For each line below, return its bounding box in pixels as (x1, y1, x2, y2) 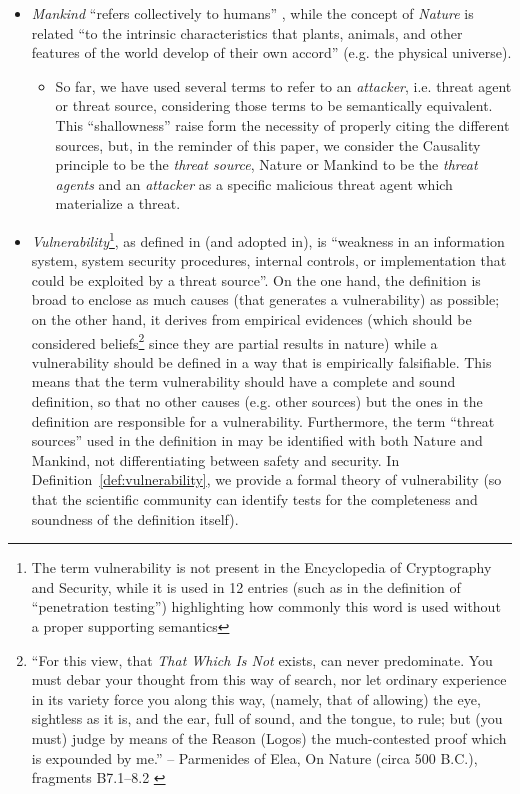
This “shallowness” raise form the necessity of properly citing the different (55, 114, 510, 135)
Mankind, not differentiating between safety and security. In (31, 449, 400, 470)
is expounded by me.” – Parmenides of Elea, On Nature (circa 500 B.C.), (31, 747, 478, 768)
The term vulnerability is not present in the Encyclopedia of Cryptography (31, 557, 492, 578)
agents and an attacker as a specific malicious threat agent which (55, 173, 453, 194)
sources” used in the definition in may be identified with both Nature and (31, 430, 483, 451)
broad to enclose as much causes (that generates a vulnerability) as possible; (31, 289, 500, 310)
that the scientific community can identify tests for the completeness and (31, 488, 478, 509)
